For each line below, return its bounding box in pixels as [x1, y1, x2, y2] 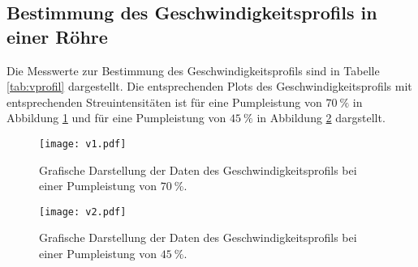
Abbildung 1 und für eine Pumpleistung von [6, 109, 226, 126]
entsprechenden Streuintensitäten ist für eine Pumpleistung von [6, 93, 322, 110]
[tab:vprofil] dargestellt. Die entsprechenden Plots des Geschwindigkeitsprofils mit [6, 78, 412, 95]
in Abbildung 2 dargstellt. [256, 109, 386, 126]
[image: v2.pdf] [39, 206, 127, 218]
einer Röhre [6, 23, 108, 49]
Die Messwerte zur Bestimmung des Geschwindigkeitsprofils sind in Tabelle [6, 61, 380, 78]
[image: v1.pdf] [39, 138, 127, 150]
